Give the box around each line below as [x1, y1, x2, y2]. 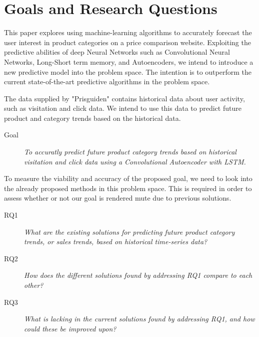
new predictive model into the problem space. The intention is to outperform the [4, 66, 251, 77]
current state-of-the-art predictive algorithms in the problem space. [4, 76, 210, 87]
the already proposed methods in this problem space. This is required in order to [4, 183, 252, 193]
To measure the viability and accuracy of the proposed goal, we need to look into [4, 173, 252, 184]
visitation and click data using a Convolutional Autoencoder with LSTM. [24, 156, 246, 166]
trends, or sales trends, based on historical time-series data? [24, 236, 207, 247]
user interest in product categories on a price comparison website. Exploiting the [4, 37, 251, 47]
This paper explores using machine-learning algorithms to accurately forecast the [4, 27, 252, 38]
